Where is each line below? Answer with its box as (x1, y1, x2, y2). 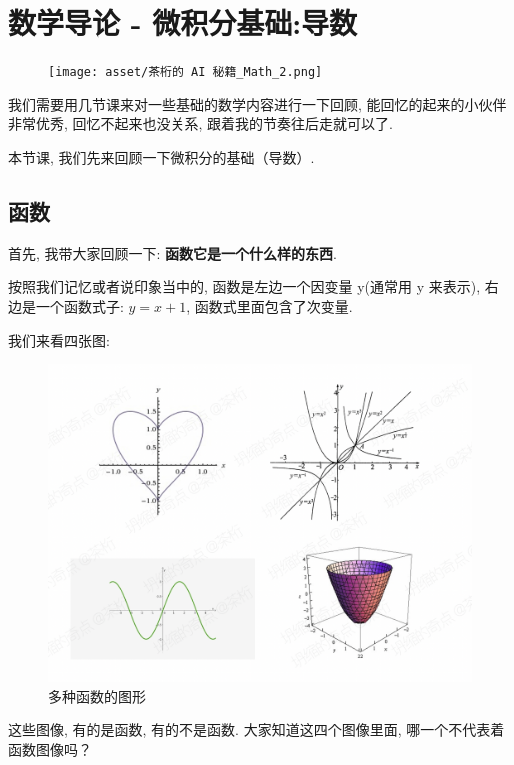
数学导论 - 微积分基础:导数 (8, 2, 358, 43)
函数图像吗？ (8, 738, 92, 759)
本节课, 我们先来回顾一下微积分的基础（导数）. (8, 146, 315, 167)
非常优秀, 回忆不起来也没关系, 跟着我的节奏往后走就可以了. (8, 113, 393, 134)
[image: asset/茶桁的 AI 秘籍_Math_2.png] (48, 65, 323, 80)
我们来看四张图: (8, 329, 110, 350)
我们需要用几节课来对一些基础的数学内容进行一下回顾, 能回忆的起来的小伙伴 (8, 93, 507, 114)
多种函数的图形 (48, 685, 146, 706)
